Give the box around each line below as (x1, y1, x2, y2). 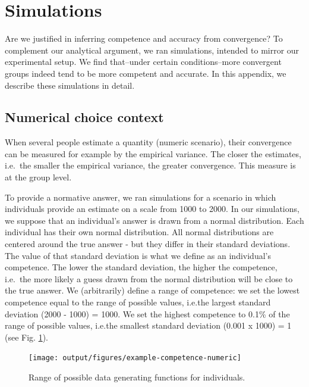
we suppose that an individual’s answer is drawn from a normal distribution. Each (5, 214, 304, 226)
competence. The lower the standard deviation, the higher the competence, (5, 261, 278, 273)
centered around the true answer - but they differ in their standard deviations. (5, 238, 291, 250)
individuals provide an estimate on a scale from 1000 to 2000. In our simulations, (5, 202, 299, 215)
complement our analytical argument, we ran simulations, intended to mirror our (5, 43, 299, 56)
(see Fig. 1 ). (5, 330, 48, 343)
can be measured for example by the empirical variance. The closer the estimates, (5, 147, 301, 160)
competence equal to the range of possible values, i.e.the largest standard (5, 296, 271, 308)
